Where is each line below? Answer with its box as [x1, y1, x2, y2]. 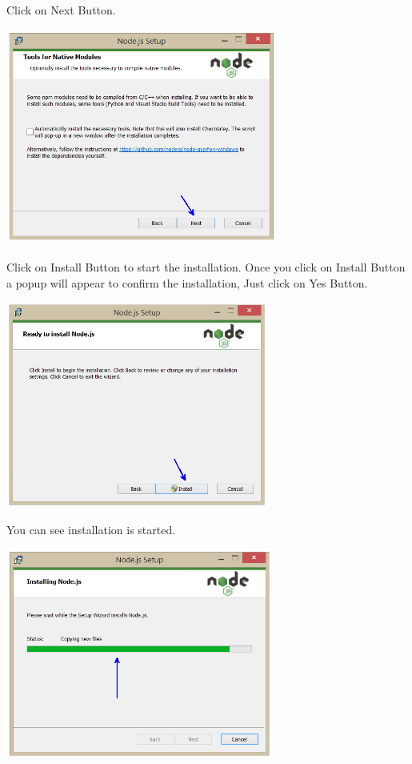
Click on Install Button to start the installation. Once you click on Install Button [6, 258, 406, 275]
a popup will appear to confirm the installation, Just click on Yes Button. [6, 274, 368, 291]
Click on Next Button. [6, 2, 116, 18]
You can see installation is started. [6, 521, 176, 538]
